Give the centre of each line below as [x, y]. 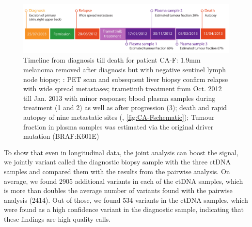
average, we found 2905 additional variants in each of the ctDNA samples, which [124, 181]
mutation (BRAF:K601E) [61, 136]
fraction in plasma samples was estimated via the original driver [118, 126]
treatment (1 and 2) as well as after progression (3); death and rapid [125, 107]
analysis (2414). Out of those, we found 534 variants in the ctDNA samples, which [126, 200]
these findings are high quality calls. [57, 219]
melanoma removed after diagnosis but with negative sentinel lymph [125, 70]
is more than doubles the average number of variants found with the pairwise [118, 190]
